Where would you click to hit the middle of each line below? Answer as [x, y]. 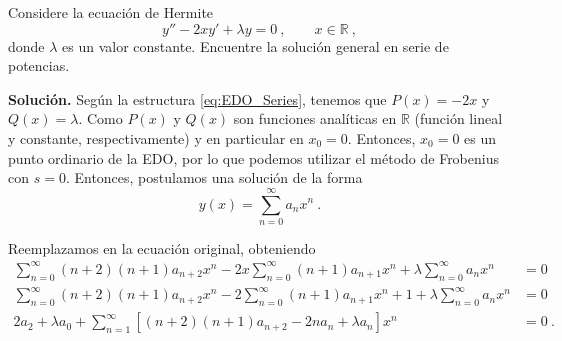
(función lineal [458, 118]
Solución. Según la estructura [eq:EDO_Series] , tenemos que [197, 98]
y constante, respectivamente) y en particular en [156, 137]
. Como [100, 118]
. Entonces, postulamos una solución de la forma [214, 177]
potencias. [39, 65]
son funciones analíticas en [315, 118]
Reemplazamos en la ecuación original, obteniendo [162, 247]
